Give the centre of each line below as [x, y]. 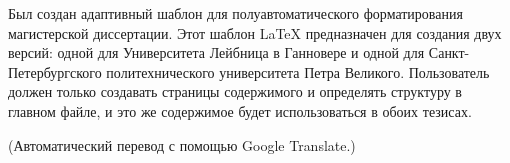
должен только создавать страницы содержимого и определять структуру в [235, 91]
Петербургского [55, 71]
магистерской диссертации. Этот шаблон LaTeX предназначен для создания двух [255, 32]
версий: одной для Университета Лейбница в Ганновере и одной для [216, 52]
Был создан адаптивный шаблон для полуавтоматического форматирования [235, 13]
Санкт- [449, 52]
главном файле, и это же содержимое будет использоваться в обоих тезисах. [240, 110]
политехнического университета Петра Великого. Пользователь [298, 71]
